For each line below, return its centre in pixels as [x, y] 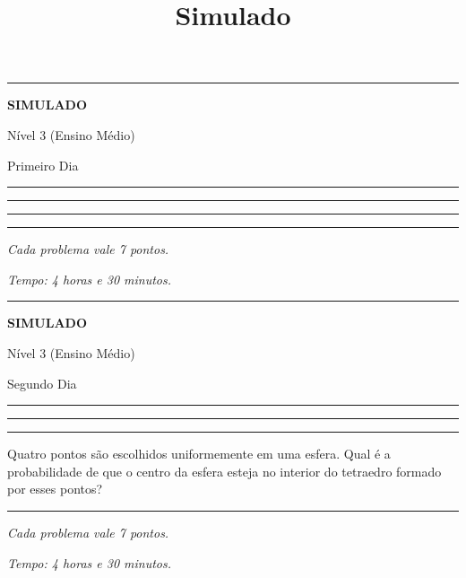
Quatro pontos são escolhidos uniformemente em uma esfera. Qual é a [199, 454]
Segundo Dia [42, 383]
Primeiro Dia [43, 165]
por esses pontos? [55, 489]
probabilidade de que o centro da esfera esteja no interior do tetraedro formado [224, 471]
